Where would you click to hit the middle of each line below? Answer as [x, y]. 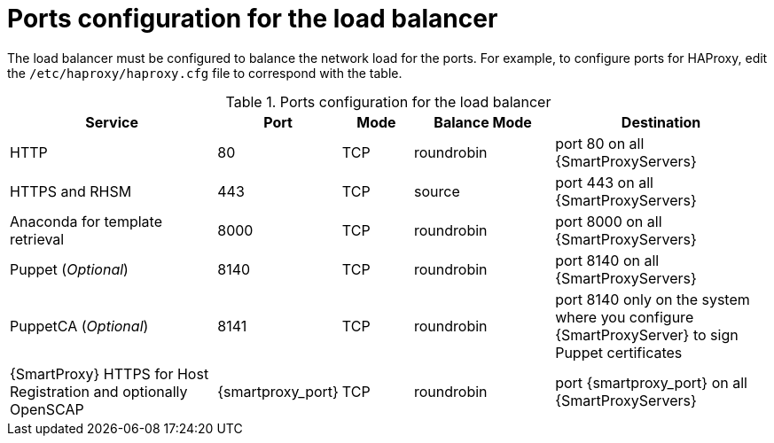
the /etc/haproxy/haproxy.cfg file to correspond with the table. [205, 73]
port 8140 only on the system [653, 299]
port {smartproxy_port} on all [651, 382]
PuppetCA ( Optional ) [79, 326]
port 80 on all [600, 143]
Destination [661, 122]
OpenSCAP [47, 409]
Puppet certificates [619, 352]
